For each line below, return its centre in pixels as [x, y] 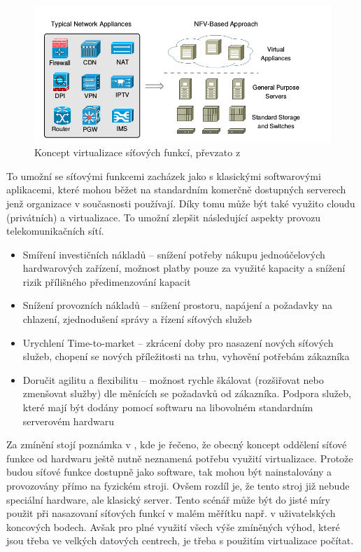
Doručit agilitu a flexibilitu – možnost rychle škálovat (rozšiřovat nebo [173, 379]
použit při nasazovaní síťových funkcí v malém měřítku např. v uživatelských [171, 513]
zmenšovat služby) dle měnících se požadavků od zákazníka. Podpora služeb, [187, 393]
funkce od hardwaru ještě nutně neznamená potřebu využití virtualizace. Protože [180, 458]
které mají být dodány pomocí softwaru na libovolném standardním [168, 407]
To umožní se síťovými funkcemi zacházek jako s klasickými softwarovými [164, 175]
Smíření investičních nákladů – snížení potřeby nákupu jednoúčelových [174, 254]
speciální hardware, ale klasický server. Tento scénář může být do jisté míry [168, 499]
